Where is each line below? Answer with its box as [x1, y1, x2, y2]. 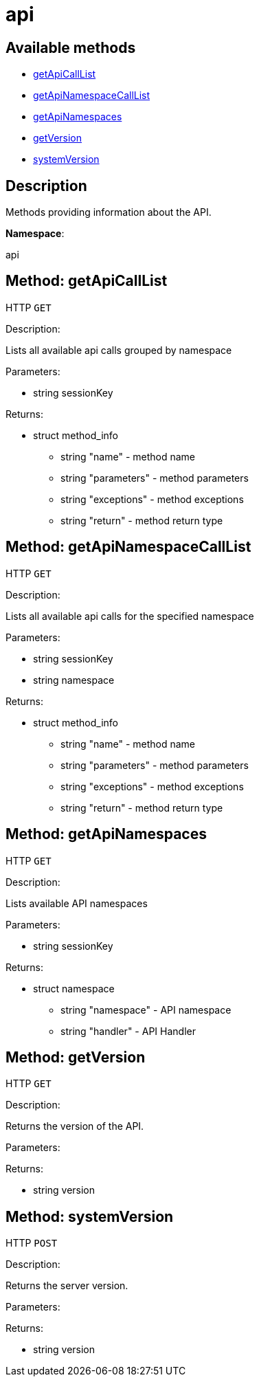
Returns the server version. [5, 1280, 128, 1292]
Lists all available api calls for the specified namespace [5, 610, 254, 622]
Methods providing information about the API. [5, 206, 212, 219]
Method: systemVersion [5, 1207, 174, 1225]
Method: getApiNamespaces [5, 825, 207, 843]
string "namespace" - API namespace [60, 1003, 232, 1016]
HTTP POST [5, 1237, 58, 1249]
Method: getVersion [5, 1048, 146, 1066]
